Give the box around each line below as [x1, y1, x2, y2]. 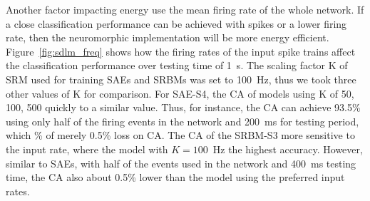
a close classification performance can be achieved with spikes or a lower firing [6, 16, 347, 31]
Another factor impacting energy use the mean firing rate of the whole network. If [6, 2, 364, 16]
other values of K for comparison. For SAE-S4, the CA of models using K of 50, [6, 86, 354, 100]
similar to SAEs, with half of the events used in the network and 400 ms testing [6, 155, 356, 170]
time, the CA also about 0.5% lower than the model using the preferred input [6, 170, 345, 185]
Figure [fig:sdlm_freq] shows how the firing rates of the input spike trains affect [6, 43, 356, 58]
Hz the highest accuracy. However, [212, 141, 363, 156]
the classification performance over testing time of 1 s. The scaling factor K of [6, 58, 348, 73]
